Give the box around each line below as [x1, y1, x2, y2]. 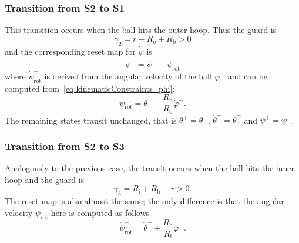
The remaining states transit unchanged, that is [5, 114, 177, 126]
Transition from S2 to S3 [5, 138, 125, 153]
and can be [227, 69, 268, 82]
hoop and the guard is [5, 173, 85, 185]
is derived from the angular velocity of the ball [44, 69, 212, 82]
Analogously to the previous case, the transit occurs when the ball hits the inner [5, 162, 294, 174]
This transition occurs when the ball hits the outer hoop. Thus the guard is [5, 24, 277, 36]
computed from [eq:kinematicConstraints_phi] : [5, 82, 175, 94]
